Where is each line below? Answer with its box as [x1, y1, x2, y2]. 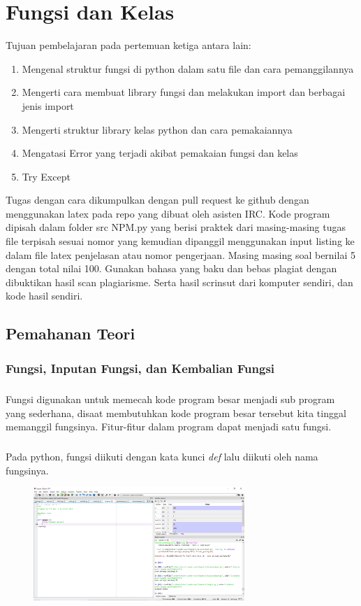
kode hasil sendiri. [6, 288, 83, 303]
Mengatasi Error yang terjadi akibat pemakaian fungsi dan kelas [22, 146, 298, 160]
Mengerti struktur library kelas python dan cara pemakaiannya [22, 122, 293, 136]
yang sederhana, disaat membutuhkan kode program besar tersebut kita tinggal [6, 405, 346, 420]
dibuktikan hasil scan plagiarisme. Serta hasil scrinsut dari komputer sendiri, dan [6, 274, 353, 289]
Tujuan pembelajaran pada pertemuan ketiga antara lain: [6, 38, 251, 52]
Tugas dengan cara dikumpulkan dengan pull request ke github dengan [6, 192, 309, 207]
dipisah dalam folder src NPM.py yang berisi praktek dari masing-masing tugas [6, 220, 346, 234]
